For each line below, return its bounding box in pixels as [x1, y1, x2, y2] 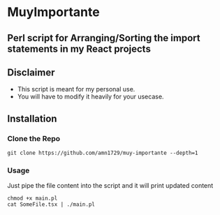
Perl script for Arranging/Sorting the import [7, 32, 200, 44]
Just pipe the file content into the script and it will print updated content [7, 181, 214, 190]
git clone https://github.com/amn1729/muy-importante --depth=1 [7, 149, 198, 157]
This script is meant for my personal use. [17, 85, 135, 94]
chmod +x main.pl [7, 195, 58, 202]
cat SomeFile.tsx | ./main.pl [7, 201, 96, 208]
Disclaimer [7, 66, 55, 78]
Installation [7, 112, 57, 124]
